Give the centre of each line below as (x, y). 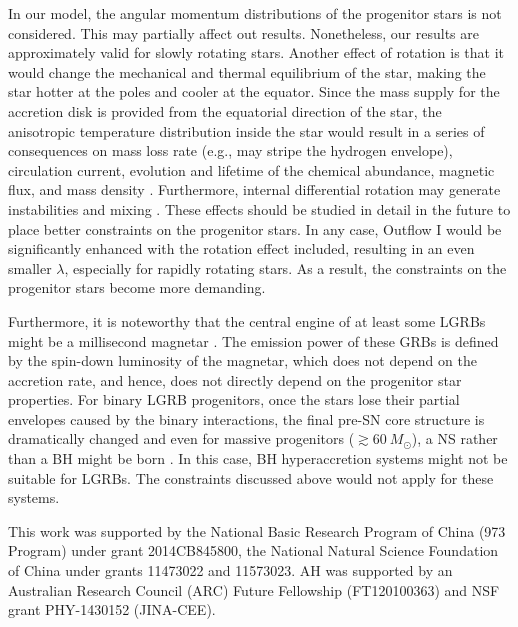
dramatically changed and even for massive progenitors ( (181, 438)
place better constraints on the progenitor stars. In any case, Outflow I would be (255, 228)
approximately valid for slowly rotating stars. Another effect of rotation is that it (256, 52)
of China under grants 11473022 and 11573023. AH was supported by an (230, 570)
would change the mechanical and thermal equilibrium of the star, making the (247, 71)
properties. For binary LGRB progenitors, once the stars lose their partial (234, 399)
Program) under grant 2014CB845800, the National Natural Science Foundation (253, 550)
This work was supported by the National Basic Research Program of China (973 (257, 530)
